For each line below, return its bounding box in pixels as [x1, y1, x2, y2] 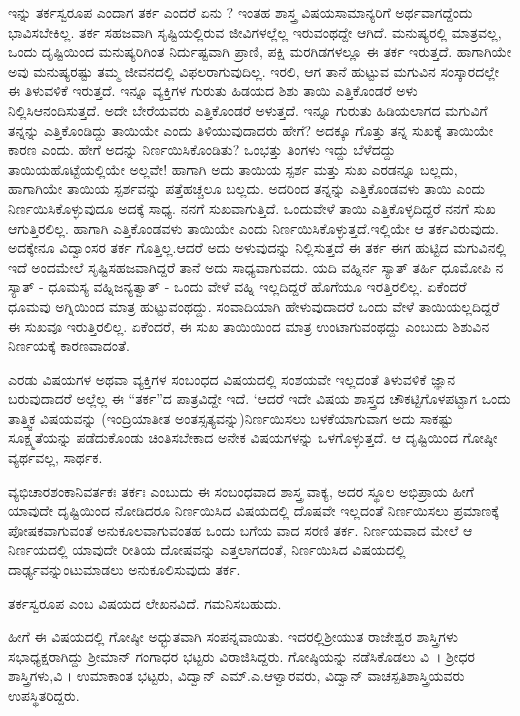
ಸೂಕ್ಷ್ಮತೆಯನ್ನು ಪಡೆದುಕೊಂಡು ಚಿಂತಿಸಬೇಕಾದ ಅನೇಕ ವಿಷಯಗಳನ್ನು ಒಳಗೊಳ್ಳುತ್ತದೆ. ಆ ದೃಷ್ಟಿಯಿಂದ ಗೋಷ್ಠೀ [8, 427, 498, 448]
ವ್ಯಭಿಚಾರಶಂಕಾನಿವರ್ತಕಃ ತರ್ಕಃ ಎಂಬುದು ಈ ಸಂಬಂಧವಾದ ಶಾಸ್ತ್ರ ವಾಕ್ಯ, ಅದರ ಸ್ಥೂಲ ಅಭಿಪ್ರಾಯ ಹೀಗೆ [8, 480, 474, 501]
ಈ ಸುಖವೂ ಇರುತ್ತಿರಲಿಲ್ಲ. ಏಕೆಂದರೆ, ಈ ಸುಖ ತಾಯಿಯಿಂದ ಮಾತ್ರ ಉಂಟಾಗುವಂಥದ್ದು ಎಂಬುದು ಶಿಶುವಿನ [8, 315, 490, 336]
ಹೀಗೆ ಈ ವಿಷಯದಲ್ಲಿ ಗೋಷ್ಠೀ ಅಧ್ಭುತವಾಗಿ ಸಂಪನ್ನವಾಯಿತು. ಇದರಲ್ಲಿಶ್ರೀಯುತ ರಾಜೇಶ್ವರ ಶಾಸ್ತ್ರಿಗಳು [8, 626, 458, 647]
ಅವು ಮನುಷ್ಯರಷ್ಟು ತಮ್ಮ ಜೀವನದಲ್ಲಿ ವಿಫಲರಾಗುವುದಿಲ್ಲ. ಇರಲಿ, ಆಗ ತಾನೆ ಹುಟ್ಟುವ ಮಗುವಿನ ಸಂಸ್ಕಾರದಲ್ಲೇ [8, 60, 499, 81]
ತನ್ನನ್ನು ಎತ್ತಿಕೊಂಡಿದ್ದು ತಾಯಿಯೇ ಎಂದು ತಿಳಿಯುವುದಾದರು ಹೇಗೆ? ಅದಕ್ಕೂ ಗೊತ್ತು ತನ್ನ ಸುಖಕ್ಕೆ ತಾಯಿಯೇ [8, 119, 494, 140]
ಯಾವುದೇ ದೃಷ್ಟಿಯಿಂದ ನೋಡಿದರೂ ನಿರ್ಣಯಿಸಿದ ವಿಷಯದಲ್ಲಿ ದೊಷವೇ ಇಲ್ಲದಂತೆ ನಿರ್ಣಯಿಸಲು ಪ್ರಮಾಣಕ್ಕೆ [8, 500, 499, 521]
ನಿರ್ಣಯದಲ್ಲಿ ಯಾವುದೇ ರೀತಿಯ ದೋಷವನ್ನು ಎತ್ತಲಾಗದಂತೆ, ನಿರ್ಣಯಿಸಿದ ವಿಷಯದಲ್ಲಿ [8, 539, 406, 560]
